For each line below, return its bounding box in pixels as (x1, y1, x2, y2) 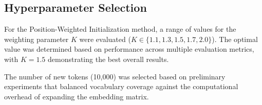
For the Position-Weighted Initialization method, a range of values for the (4, 24, 236, 34)
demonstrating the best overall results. (48, 53, 169, 64)
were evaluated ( (79, 33, 131, 44)
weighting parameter (4, 33, 69, 44)
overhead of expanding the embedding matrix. (4, 91, 149, 101)
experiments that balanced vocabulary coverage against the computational (4, 81, 238, 92)
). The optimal (212, 33, 258, 44)
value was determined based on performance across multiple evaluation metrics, (4, 44, 254, 54)
